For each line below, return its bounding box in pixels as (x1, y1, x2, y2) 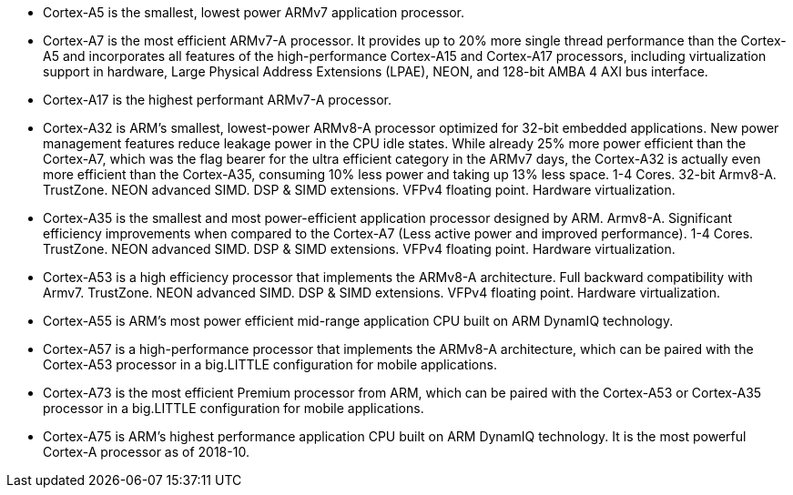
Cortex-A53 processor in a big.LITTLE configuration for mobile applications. (43, 357, 497, 372)
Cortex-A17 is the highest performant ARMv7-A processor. (43, 92, 392, 107)
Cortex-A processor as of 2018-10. (43, 444, 249, 460)
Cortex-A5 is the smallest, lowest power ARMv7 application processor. (43, 5, 465, 20)
